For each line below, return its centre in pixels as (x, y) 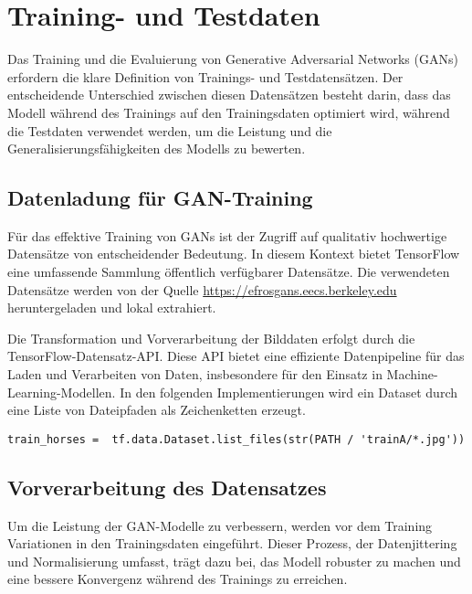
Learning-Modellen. (62, 392)
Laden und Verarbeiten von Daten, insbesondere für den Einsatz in (195, 374)
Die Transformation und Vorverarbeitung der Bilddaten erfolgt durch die (211, 338)
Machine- (412, 374)
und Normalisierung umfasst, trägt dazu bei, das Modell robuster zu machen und (234, 561)
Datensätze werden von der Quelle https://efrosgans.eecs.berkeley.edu (202, 289)
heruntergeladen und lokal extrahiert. (112, 308)
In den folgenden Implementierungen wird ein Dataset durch (288, 392)
